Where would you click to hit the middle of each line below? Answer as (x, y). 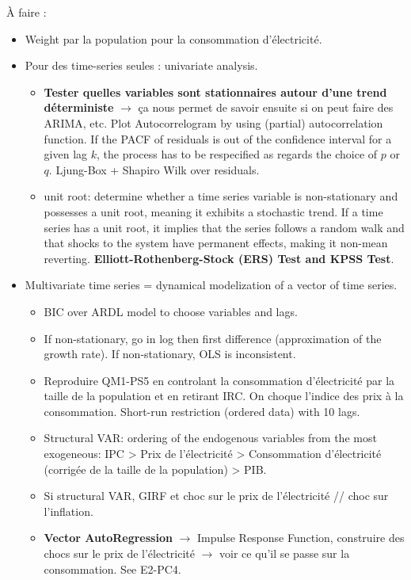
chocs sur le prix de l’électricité (120, 553)
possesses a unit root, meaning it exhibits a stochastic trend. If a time (213, 211)
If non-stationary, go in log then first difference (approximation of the (213, 338)
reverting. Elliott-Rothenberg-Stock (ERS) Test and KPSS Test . (219, 258)
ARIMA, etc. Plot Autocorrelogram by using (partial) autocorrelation (213, 122)
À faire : (27, 12)
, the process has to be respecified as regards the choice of (237, 154)
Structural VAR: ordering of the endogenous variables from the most (210, 438)
